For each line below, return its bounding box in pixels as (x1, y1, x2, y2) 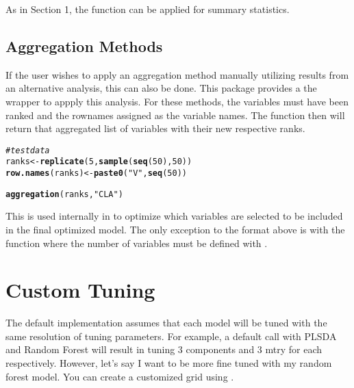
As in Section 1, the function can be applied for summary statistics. (5, 2, 290, 16)
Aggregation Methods (5, 35, 163, 56)
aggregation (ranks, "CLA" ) (5, 189, 123, 199)
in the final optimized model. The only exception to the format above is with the (5, 222, 345, 236)
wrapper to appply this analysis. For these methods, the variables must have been (5, 94, 349, 108)
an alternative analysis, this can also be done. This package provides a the (5, 81, 317, 95)
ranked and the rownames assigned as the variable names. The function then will (5, 107, 345, 122)
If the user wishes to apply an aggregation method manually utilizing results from (5, 67, 349, 81)
